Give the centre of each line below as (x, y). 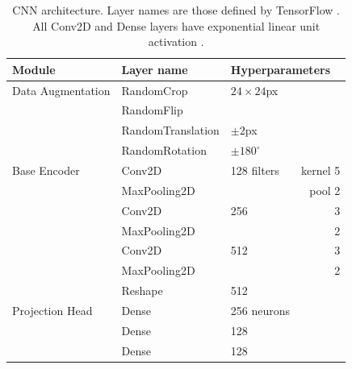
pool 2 (325, 190)
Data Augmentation (61, 90)
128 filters (255, 170)
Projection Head (52, 310)
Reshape (142, 290)
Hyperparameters (281, 69)
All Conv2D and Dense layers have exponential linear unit (176, 25)
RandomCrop (155, 90)
